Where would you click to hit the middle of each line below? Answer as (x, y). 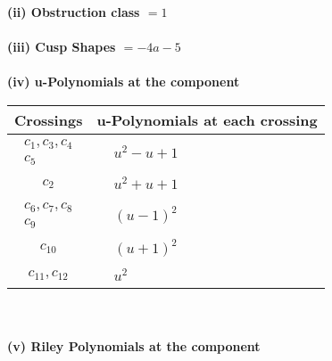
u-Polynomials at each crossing (207, 119)
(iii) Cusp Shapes (62, 47)
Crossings (49, 119)
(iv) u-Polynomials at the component (124, 82)
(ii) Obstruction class (74, 12)
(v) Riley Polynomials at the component (134, 345)
